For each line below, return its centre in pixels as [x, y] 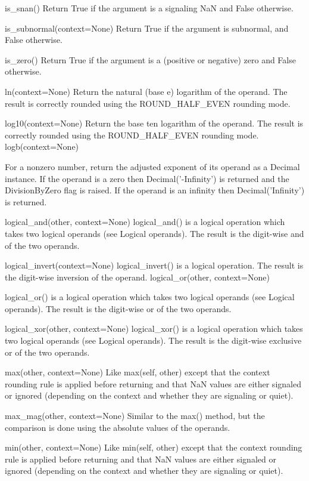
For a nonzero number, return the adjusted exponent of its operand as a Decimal [152, 166]
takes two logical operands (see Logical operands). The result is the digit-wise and [154, 233]
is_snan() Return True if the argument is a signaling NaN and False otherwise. [149, 8]
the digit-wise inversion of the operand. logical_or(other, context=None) [137, 277]
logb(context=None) [42, 147]
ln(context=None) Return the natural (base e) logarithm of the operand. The [146, 91]
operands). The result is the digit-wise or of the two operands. [118, 308]
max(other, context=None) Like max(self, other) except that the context [138, 372]
